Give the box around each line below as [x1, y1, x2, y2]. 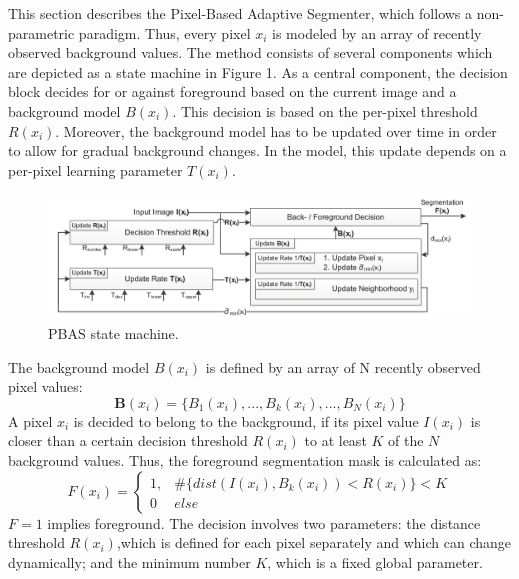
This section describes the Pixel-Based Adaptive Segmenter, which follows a [8, 3, 473, 23]
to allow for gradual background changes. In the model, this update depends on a [8, 140, 507, 161]
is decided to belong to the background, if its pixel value [73, 410, 419, 431]
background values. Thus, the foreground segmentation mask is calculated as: [8, 449, 482, 470]
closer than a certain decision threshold [8, 430, 248, 451]
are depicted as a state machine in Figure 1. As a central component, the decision [8, 61, 508, 82]
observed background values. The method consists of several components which [8, 42, 493, 63]
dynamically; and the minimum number [8, 551, 251, 572]
